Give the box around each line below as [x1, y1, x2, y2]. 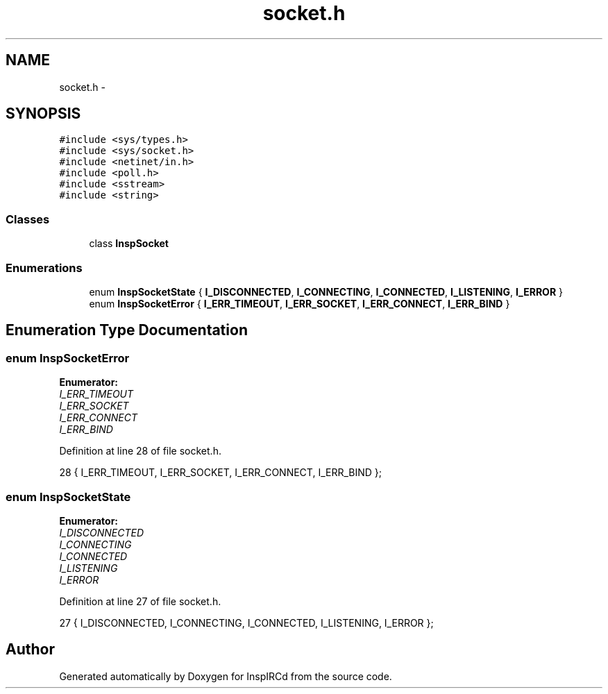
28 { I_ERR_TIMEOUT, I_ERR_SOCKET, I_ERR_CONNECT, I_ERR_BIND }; [59, 466, 382, 479]
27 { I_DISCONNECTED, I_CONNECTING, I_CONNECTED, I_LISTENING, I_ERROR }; [59, 616, 434, 629]
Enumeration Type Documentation [6, 321, 248, 339]
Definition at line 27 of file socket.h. [59, 595, 221, 607]
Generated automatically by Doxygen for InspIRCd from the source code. [59, 670, 392, 682]
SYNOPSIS [6, 105, 81, 123]
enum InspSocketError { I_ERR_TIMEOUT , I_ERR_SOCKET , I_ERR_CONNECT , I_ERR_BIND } [89, 297, 510, 310]
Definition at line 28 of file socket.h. [59, 445, 221, 457]
